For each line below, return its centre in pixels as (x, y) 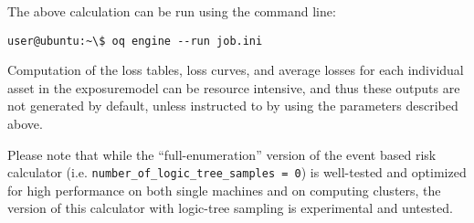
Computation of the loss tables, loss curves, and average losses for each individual (236, 70)
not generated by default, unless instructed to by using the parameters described (233, 106)
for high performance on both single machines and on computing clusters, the (224, 190)
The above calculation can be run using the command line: (172, 11)
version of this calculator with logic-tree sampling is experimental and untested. (230, 208)
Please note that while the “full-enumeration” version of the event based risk (222, 154)
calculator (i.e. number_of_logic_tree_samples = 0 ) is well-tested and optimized (237, 172)
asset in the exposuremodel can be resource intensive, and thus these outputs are (234, 87)
